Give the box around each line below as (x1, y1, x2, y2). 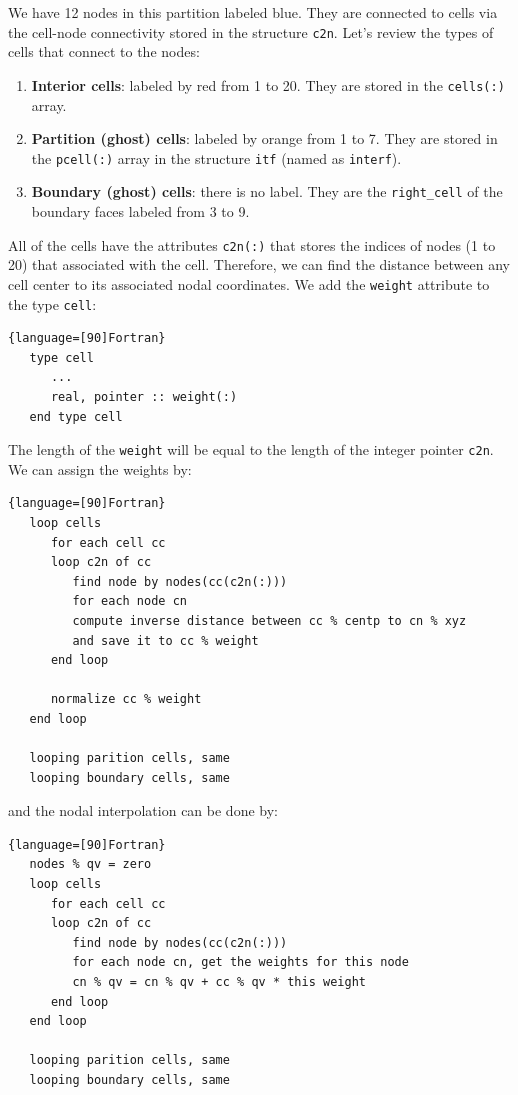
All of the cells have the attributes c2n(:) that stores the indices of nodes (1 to (8, 234, 496, 255)
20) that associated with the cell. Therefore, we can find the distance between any (8, 254, 510, 275)
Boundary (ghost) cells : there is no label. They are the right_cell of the (31, 181, 503, 202)
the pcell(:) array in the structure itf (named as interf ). (31, 147, 402, 168)
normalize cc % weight (50, 692, 202, 707)
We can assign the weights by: (8, 458, 192, 479)
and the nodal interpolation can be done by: (8, 800, 278, 821)
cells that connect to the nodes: (8, 41, 200, 62)
